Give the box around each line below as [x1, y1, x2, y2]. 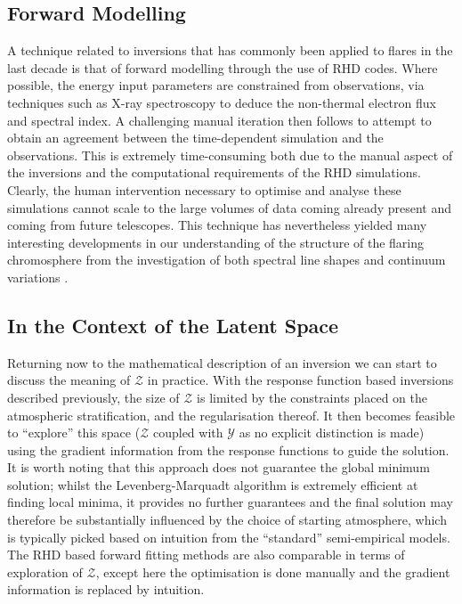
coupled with [152, 423, 223, 442]
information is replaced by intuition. [7, 580, 205, 599]
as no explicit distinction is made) [239, 423, 425, 442]
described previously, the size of [7, 388, 180, 406]
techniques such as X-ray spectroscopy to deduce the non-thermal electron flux [7, 93, 436, 111]
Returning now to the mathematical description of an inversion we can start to [7, 353, 437, 371]
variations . [7, 267, 69, 286]
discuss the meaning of [7, 371, 131, 389]
